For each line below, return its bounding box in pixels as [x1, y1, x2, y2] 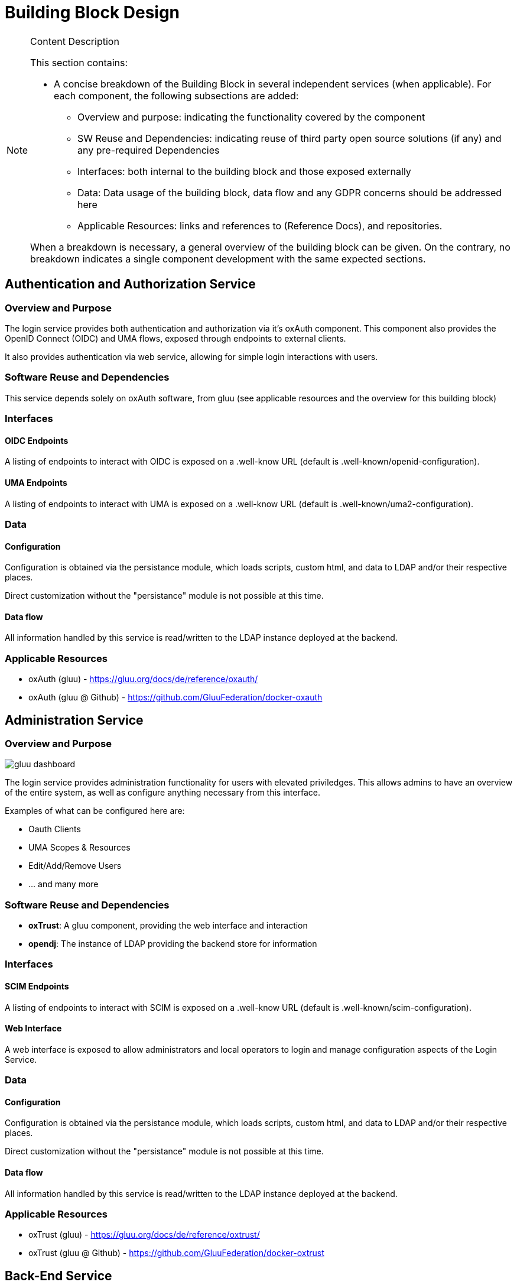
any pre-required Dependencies [77, 144, 220, 156]
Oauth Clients [28, 824, 81, 835]
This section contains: [30, 56, 128, 69]
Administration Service [5, 712, 144, 728]
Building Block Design [5, 2, 180, 22]
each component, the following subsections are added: [54, 89, 299, 102]
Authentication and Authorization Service [5, 277, 256, 292]
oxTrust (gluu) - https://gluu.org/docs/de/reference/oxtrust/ [28, 1229, 260, 1240]
